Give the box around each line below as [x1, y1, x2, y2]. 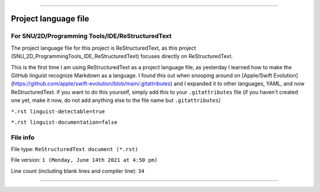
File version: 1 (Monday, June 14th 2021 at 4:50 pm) [11, 156, 158, 164]
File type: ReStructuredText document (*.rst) [11, 146, 139, 153]
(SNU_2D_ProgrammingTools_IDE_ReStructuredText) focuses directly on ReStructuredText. [11, 53, 233, 60]
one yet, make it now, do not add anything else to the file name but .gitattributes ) [11, 97, 221, 104]
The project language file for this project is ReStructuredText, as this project [11, 44, 197, 52]
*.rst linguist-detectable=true [11, 108, 105, 115]
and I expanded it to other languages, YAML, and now [174, 80, 305, 87]
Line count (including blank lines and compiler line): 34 [11, 167, 145, 174]
